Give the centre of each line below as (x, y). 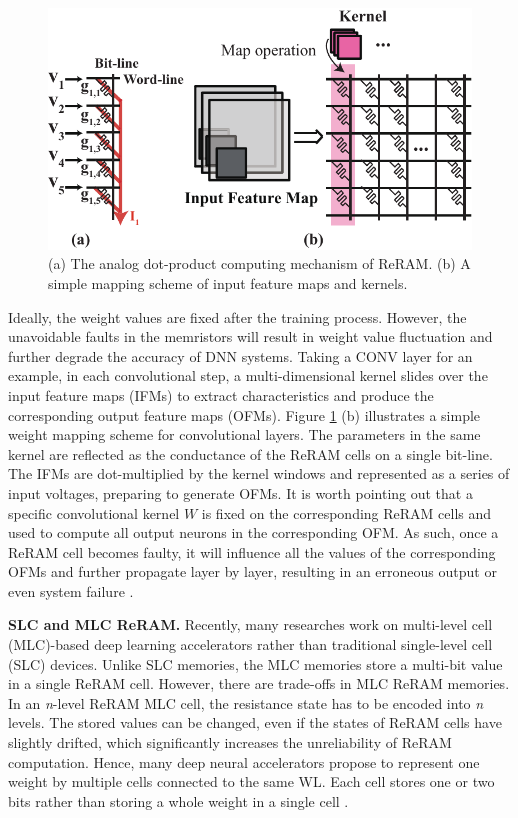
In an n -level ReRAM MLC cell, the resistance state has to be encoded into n (246, 702)
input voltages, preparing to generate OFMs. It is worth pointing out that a (240, 492)
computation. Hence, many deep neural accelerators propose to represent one (244, 761)
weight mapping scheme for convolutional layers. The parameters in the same (244, 434)
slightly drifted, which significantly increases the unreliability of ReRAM (230, 742)
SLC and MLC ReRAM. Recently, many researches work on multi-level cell (250, 624)
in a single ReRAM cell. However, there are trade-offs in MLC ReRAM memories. (259, 683)
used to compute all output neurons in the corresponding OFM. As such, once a (253, 532)
